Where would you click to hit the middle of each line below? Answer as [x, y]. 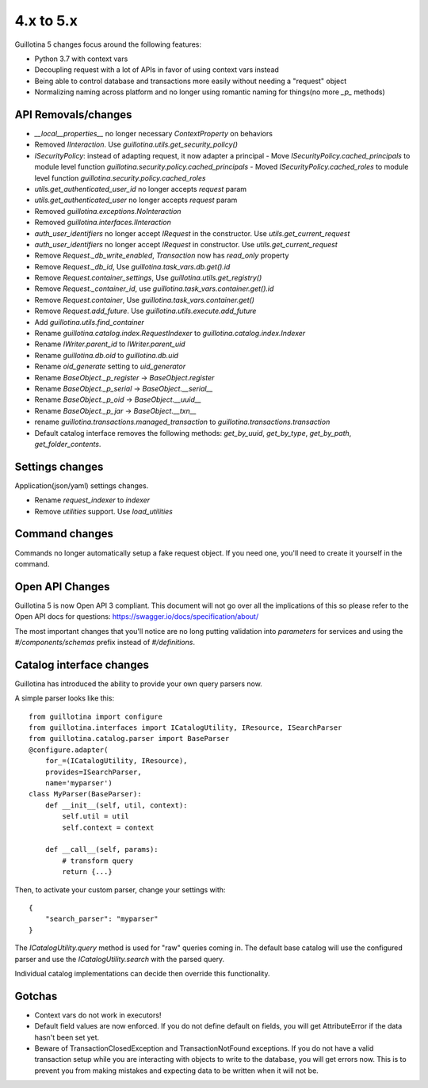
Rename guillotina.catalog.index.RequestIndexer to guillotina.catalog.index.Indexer [170, 334]
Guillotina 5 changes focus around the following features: [108, 44]
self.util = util [96, 817]
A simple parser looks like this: [65, 698]
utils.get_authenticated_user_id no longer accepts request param [141, 189]
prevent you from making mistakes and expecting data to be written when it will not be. [176, 1071]
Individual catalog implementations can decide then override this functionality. [142, 973]
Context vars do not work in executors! [98, 1015]
